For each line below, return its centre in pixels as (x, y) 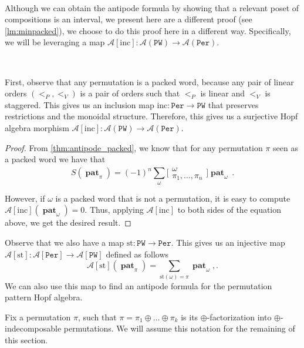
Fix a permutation (38, 317)
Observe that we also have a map (65, 242)
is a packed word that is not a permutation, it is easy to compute (173, 198)
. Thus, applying (114, 210)
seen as (286, 147)
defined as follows (137, 254)
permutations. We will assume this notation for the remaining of (179, 328)
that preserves (233, 104)
